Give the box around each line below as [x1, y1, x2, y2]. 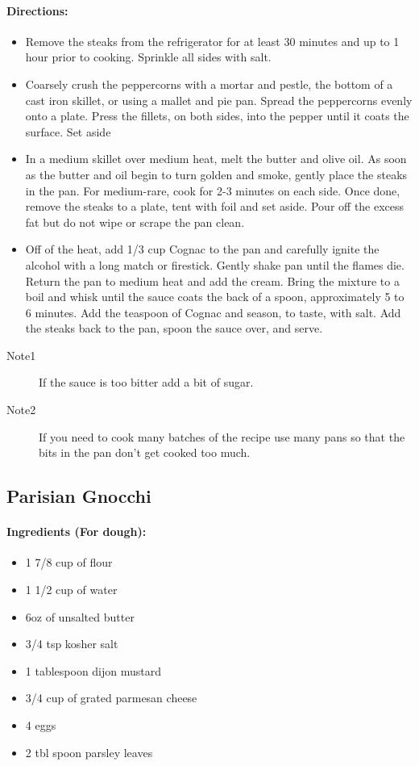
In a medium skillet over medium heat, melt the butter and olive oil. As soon [25, 150, 407, 167]
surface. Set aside [25, 123, 111, 140]
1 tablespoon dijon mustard [25, 662, 162, 679]
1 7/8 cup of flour [25, 554, 113, 571]
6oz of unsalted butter [25, 608, 135, 625]
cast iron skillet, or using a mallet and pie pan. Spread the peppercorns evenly [25, 91, 413, 108]
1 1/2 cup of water [25, 581, 118, 598]
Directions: [6, 2, 68, 19]
